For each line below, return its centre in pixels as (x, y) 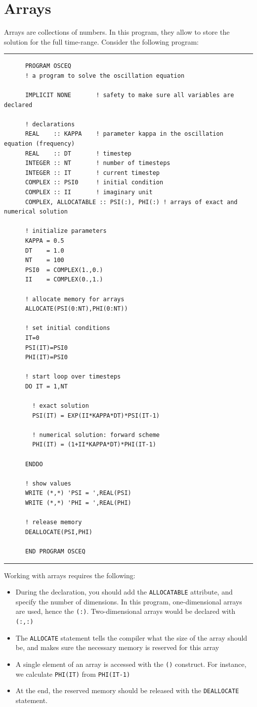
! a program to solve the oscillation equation (105, 76)
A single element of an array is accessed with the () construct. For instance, (131, 664)
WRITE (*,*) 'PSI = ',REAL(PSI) (78, 493)
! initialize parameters (66, 231)
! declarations (50, 124)
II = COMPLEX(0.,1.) (64, 280)
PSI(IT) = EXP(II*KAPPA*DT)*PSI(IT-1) (96, 415)
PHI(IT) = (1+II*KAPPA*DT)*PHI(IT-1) (94, 445)
